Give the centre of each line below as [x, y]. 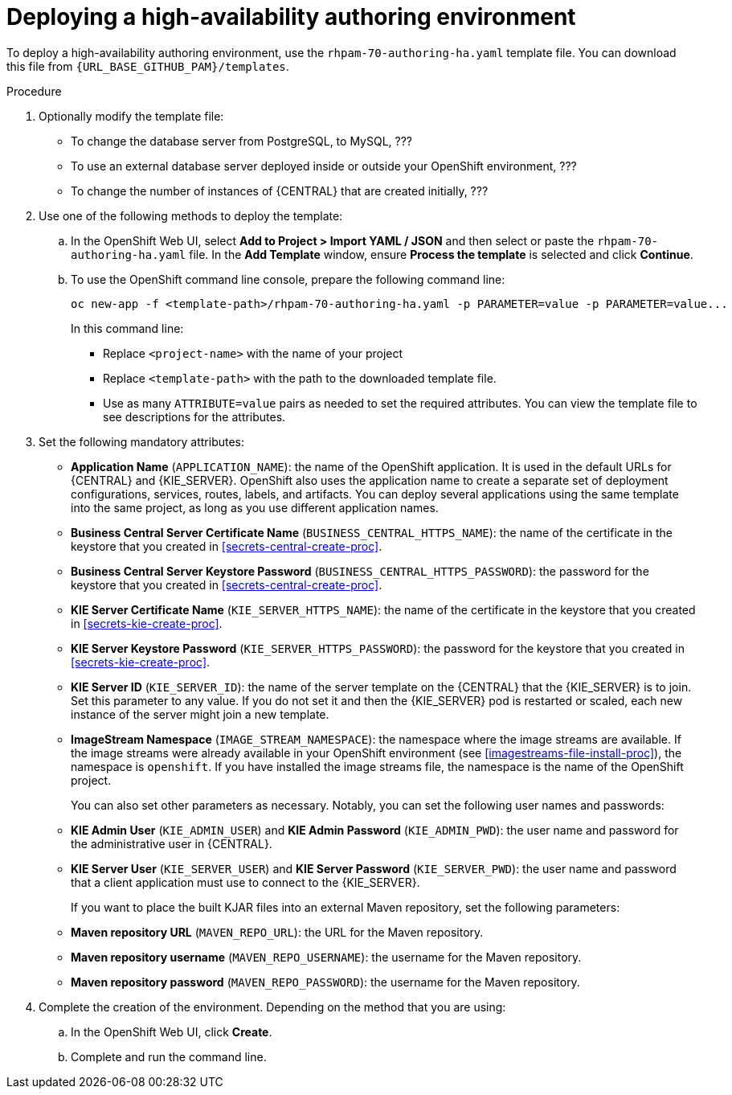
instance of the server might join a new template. [200, 714]
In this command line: [127, 328]
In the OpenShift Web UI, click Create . [172, 1031]
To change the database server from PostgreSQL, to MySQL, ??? [242, 141]
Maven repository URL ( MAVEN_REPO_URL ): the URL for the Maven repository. [277, 932]
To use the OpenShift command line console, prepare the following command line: [288, 279]
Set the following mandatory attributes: [142, 441]
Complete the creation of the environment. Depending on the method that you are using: [272, 1007]
